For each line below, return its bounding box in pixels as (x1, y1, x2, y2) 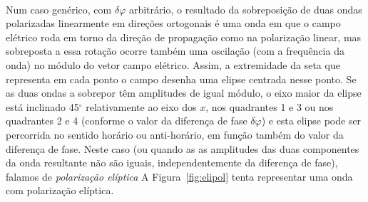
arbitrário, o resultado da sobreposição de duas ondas (128, 1, 362, 16)
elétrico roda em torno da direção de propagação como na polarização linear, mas (6, 29, 362, 44)
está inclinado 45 (6, 99, 79, 114)
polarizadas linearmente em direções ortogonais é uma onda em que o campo (6, 16, 341, 31)
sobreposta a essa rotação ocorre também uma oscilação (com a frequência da (6, 43, 344, 58)
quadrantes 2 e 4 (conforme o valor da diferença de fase (6, 113, 247, 128)
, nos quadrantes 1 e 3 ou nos (205, 99, 334, 114)
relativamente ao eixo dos (86, 99, 197, 114)
